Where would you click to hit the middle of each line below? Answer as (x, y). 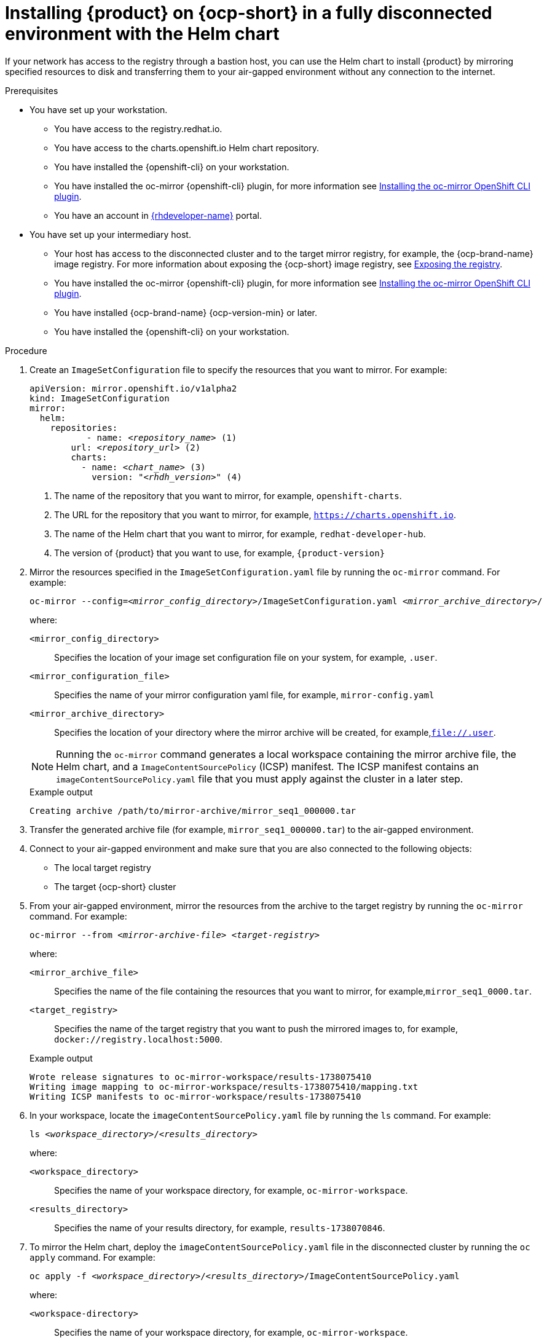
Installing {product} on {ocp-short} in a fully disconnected (249, 13)
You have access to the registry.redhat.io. (138, 128)
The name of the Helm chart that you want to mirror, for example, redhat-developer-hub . (240, 534)
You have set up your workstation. (99, 109)
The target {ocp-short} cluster (115, 886)
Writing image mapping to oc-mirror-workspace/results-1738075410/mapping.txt (224, 1086)
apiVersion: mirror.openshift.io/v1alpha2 (133, 388)
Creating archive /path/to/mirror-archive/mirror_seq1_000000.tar (193, 810)
